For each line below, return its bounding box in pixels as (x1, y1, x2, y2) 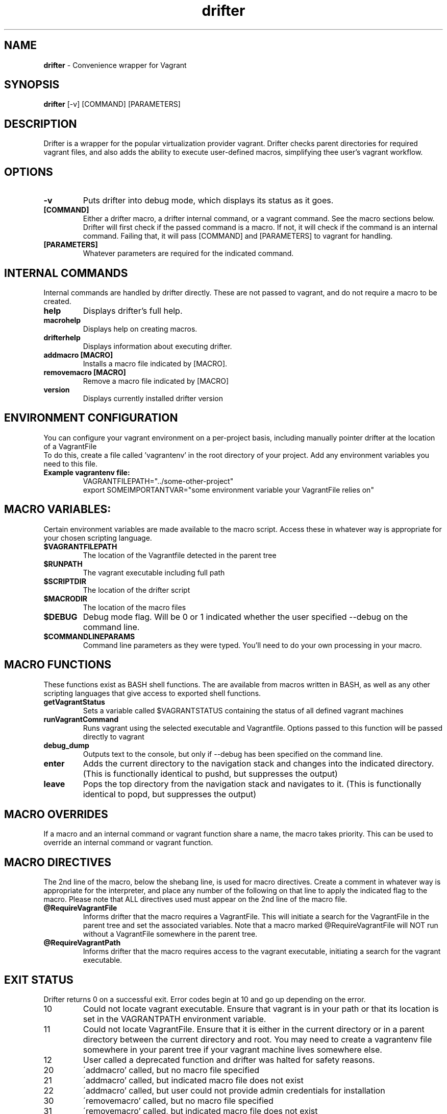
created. (43, 296, 71, 306)
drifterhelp (43, 333, 81, 342)
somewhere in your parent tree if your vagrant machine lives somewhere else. (83, 1045, 382, 1055)
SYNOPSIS (4, 78, 60, 91)
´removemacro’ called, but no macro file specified (83, 1096, 274, 1106)
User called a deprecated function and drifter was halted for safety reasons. (83, 1055, 375, 1065)
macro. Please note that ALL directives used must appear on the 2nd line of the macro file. (43, 895, 347, 904)
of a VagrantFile (43, 442, 97, 451)
